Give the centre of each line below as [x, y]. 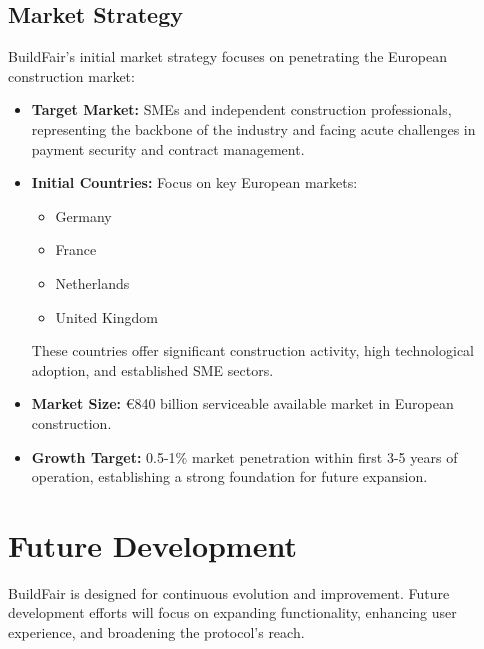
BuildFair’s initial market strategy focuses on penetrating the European [228, 56]
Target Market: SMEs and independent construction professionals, [241, 109]
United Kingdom [106, 316]
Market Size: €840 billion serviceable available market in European [242, 403]
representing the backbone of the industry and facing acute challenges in [253, 128]
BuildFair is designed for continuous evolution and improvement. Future [229, 592]
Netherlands [92, 282]
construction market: [71, 75]
